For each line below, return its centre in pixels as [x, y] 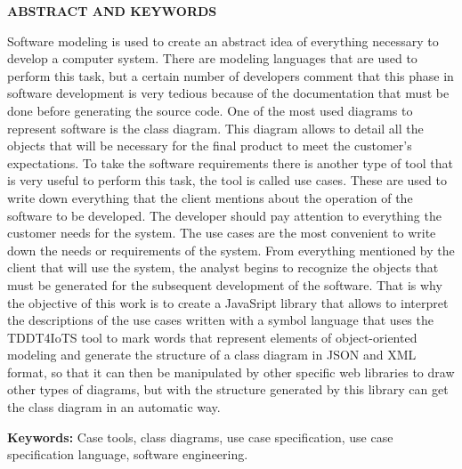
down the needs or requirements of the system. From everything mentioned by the [231, 250]
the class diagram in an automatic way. [114, 407]
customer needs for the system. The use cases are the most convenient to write [222, 233]
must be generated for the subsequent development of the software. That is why [225, 284]
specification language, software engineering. [128, 454]
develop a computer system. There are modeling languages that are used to [212, 58]
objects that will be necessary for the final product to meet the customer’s [210, 146]
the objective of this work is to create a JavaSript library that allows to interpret [228, 302]
